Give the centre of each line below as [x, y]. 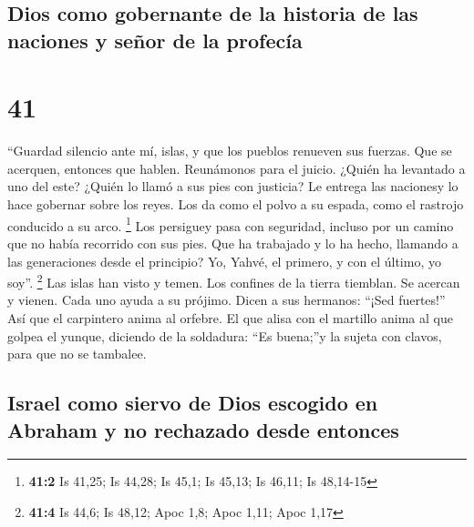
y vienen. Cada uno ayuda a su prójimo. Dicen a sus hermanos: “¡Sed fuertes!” [227, 300]
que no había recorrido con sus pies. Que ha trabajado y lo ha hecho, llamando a [233, 243]
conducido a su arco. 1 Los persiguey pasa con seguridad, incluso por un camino [231, 224]
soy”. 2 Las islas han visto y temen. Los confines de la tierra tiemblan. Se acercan [234, 281]
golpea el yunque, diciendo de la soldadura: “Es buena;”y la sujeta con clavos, [225, 335]
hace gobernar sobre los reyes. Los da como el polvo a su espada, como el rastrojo [236, 204]
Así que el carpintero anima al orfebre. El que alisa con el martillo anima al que [230, 317]
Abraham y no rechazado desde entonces [203, 429]
